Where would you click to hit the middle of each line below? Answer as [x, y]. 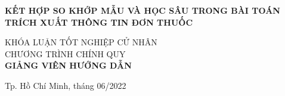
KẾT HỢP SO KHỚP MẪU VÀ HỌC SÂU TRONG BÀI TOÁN [142, 10]
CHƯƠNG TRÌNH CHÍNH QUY [65, 53]
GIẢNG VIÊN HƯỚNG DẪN [68, 65]
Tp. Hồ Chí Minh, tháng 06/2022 [66, 85]
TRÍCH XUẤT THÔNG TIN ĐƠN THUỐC [99, 22]
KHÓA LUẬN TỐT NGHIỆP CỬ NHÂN [81, 42]
